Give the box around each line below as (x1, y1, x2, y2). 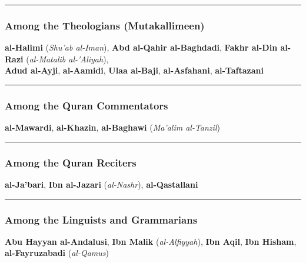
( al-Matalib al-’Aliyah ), (26, 52, 109, 65)
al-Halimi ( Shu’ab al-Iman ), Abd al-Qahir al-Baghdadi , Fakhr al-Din (5, 41, 278, 54)
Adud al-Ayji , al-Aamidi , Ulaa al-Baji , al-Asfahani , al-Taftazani (5, 64, 264, 76)
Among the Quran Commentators (5, 98, 168, 112)
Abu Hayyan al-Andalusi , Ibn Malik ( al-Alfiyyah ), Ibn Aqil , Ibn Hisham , (5, 235, 297, 247)
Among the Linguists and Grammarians (5, 212, 198, 227)
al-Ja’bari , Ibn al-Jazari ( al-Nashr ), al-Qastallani (5, 178, 198, 191)
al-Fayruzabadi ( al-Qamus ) (5, 247, 109, 259)
